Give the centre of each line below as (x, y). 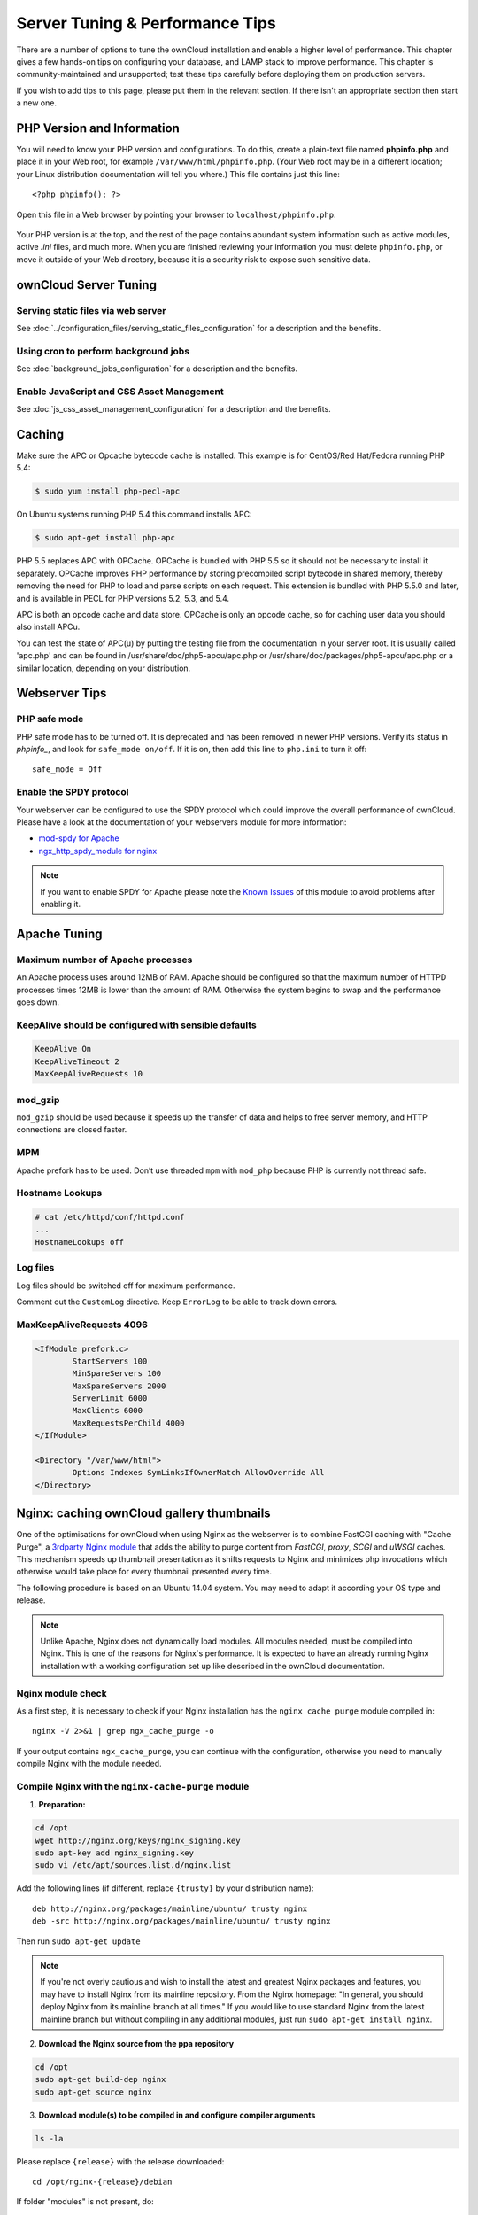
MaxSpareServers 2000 (119, 1386)
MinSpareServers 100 (117, 1374)
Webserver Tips (62, 693)
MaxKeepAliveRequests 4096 (82, 1325)
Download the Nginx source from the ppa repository (136, 2043)
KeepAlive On (63, 1049)
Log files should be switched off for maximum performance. (126, 1286)
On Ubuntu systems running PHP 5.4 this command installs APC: (134, 515)
